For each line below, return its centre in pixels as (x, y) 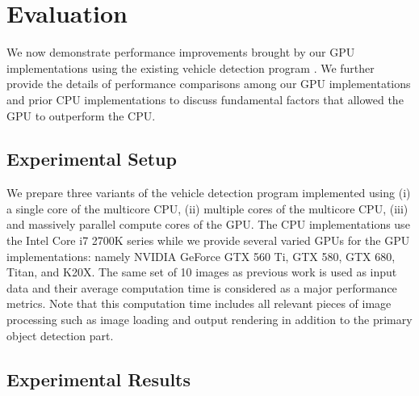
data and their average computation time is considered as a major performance (202, 287)
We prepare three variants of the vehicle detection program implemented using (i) (209, 193)
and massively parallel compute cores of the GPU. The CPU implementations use (208, 224)
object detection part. (60, 335)
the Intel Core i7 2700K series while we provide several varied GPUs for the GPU (208, 240)
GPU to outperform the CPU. (81, 115)
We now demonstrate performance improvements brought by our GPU (181, 52)
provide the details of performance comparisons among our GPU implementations (209, 84)
